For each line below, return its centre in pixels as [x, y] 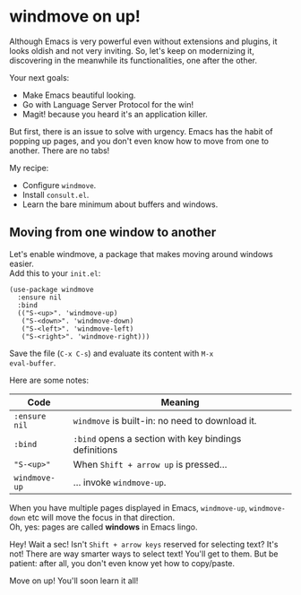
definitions [95, 450]
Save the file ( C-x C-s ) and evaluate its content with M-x [112, 353]
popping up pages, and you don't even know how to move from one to [139, 141]
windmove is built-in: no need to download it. [165, 420]
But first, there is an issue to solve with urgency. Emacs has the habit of [141, 131]
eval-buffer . [33, 362]
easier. [21, 263]
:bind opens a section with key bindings [157, 438]
